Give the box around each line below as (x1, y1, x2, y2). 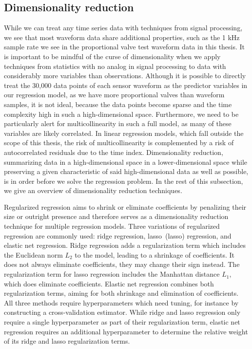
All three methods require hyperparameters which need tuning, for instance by (4, 297, 239, 307)
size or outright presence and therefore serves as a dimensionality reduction (4, 211, 229, 221)
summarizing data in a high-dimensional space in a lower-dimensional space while (4, 156, 247, 167)
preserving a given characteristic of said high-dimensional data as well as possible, (4, 166, 249, 176)
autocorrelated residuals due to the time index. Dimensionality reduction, (4, 147, 223, 157)
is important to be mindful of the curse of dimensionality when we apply (4, 51, 221, 61)
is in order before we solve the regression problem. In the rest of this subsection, (4, 175, 243, 186)
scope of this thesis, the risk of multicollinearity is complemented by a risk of (4, 137, 234, 148)
